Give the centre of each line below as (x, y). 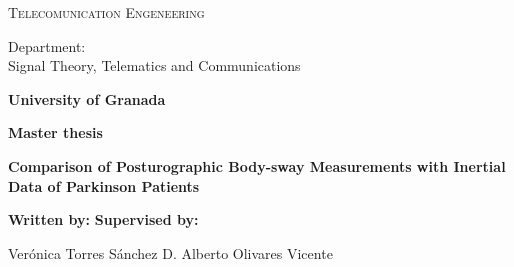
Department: (47, 45)
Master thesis (55, 132)
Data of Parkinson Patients (104, 185)
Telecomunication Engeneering (106, 12)
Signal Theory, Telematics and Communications (154, 65)
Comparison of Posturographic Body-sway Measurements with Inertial (257, 165)
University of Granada (87, 98)
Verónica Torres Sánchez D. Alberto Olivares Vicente (170, 252)
